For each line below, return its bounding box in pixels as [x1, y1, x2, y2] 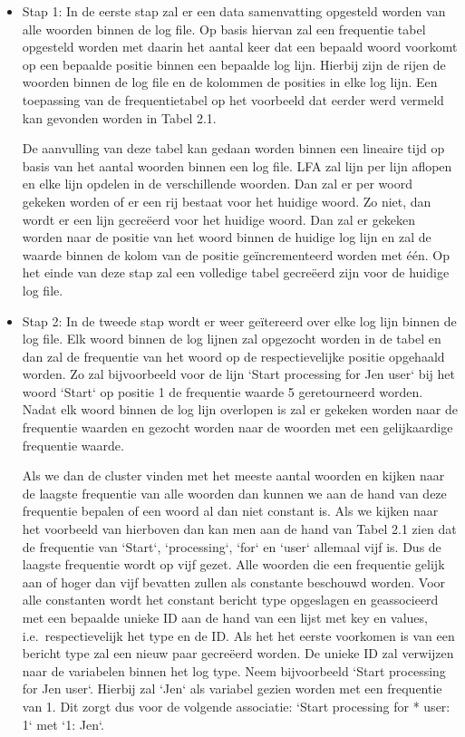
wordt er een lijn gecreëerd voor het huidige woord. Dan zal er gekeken [22, 209, 416, 228]
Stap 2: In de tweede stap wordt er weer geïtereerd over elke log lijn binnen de [22, 311, 457, 330]
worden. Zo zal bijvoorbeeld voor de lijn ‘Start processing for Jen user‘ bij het [22, 364, 455, 383]
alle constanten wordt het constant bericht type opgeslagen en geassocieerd [22, 590, 439, 609]
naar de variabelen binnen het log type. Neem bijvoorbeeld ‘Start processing [22, 661, 446, 680]
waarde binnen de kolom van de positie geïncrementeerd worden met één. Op [22, 245, 450, 264]
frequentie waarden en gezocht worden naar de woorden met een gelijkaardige [22, 418, 453, 437]
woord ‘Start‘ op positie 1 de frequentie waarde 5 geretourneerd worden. [22, 382, 423, 401]
